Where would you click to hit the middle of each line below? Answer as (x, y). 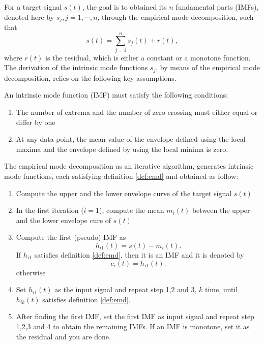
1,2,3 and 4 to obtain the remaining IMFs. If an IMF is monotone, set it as (133, 326)
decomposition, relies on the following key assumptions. (90, 77)
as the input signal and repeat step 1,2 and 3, (126, 289)
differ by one (36, 122)
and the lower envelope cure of (64, 220)
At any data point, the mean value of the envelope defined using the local (131, 139)
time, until (222, 289)
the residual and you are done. (63, 336)
